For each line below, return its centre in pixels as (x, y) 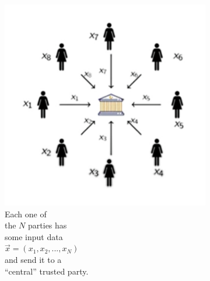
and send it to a (33, 259)
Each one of (26, 214)
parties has (48, 225)
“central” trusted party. (47, 271)
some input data (34, 236)
